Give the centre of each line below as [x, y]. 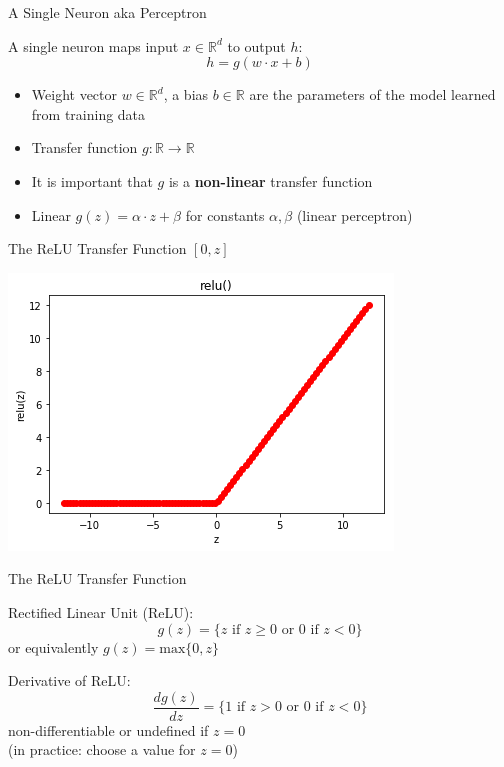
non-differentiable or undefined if [108, 729]
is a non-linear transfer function [270, 180]
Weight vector [74, 94]
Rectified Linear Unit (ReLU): [101, 611]
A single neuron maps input [93, 45]
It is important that [92, 180]
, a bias [186, 94]
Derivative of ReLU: [69, 680]
